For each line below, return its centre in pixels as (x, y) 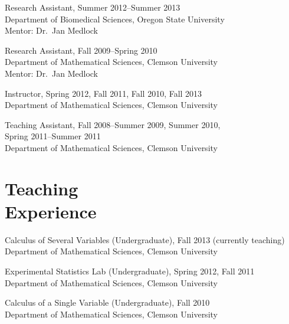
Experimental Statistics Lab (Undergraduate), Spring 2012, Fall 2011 (130, 271)
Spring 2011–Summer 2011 (53, 136)
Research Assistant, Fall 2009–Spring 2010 (81, 50)
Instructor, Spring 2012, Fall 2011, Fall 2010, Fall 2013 (104, 93)
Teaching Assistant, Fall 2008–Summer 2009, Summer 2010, (113, 124)
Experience (51, 211)
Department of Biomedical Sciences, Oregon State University (115, 19)
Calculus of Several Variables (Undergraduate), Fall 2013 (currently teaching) (145, 239)
